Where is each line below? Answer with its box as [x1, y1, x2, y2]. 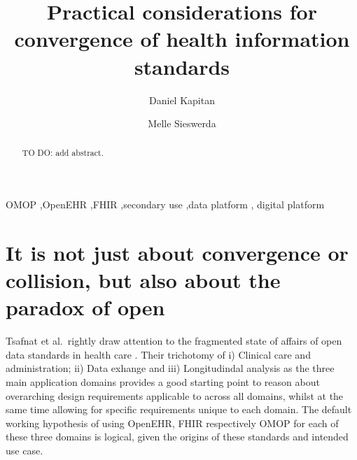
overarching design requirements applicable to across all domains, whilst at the [6, 388, 344, 403]
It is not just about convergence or [6, 238, 349, 266]
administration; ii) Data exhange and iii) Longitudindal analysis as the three [6, 361, 335, 375]
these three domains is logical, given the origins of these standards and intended [6, 429, 349, 444]
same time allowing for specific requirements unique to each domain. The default [6, 402, 352, 417]
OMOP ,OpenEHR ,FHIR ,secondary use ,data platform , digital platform [6, 197, 325, 212]
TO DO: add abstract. [22, 147, 104, 159]
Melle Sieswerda [148, 116, 216, 131]
